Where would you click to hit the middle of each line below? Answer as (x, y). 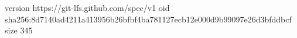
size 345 (19, 30)
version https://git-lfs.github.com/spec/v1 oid (87, 7)
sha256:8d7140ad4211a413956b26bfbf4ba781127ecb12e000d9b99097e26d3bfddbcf (148, 19)
